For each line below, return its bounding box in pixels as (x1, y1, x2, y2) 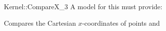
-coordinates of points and (82, 17, 160, 28)
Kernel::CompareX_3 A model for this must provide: (4, 1, 163, 11)
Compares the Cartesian (4, 17, 76, 28)
